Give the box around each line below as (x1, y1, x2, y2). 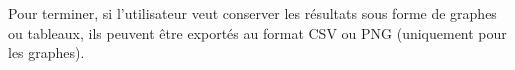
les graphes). (8, 42, 85, 63)
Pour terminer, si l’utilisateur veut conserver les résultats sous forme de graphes (8, 3, 497, 23)
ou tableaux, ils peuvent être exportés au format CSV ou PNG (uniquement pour (8, 22, 507, 43)
